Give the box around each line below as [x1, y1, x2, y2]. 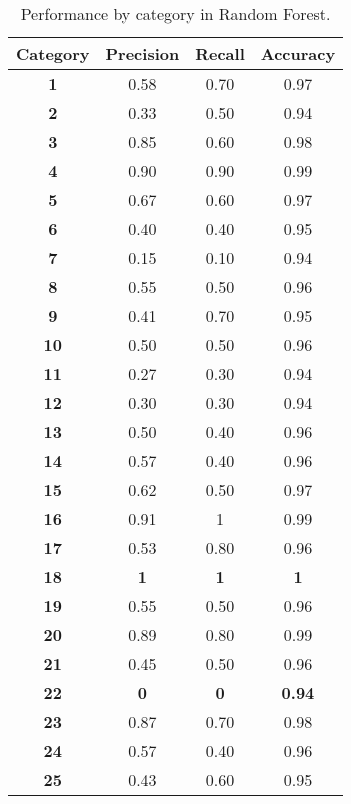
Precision [105, 42, 180, 65]
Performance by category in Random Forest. [20, 2, 331, 25]
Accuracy [260, 42, 336, 65]
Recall [195, 42, 245, 65]
